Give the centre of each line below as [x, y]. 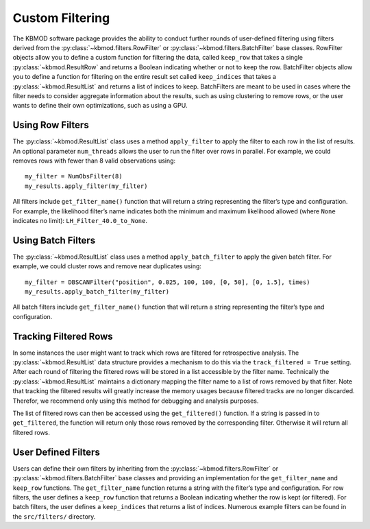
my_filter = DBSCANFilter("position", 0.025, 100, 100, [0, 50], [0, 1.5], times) [168, 282]
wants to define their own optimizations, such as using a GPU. [100, 106]
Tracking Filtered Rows [63, 336]
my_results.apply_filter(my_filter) [86, 186]
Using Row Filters [51, 125]
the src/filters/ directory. [54, 516]
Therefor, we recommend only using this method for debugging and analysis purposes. [136, 401]
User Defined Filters [57, 452]
